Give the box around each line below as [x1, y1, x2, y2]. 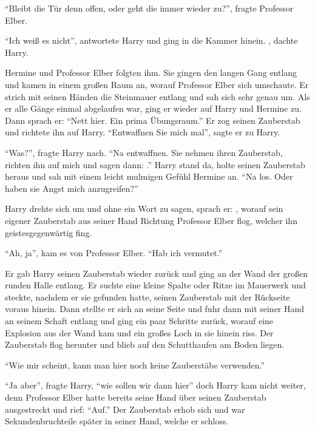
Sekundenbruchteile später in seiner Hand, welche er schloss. [5, 415, 229, 427]
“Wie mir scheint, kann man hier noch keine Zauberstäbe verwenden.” [5, 358, 265, 371]
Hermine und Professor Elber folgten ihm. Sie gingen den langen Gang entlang [5, 66, 297, 79]
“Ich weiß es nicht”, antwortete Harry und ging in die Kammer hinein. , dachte [5, 34, 298, 47]
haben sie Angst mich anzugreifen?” [5, 182, 138, 194]
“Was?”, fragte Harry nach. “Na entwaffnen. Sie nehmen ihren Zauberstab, [5, 146, 283, 158]
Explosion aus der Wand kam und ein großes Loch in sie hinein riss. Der [5, 326, 274, 339]
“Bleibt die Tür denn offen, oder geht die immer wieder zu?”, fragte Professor [5, 2, 294, 14]
